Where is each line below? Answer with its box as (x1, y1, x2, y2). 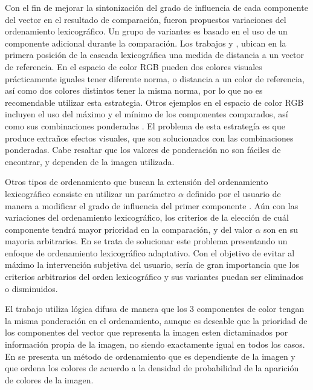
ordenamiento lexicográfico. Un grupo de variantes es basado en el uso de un (5, 25, 288, 37)
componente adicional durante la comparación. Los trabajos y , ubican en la (5, 36, 286, 49)
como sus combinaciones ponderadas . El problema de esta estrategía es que (5, 119, 285, 132)
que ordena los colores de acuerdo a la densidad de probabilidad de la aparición (5, 362, 299, 374)
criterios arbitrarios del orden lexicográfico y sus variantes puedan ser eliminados (5, 270, 304, 283)
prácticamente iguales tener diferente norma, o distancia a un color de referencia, (5, 72, 305, 85)
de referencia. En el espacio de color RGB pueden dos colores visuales (5, 60, 262, 73)
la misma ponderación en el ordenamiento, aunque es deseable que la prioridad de (5, 314, 308, 327)
